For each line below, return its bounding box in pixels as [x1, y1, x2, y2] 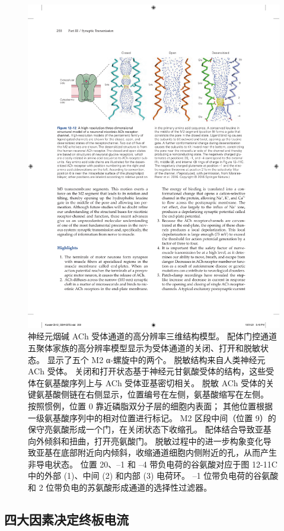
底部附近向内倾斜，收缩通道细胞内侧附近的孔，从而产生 [60, 446, 277, 459]
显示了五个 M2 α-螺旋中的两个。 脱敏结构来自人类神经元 [47, 353, 266, 365]
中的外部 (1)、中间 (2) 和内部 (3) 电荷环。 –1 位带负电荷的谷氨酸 [28, 469, 279, 482]
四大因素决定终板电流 [4, 510, 129, 529]
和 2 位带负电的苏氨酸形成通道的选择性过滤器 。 [28, 481, 212, 494]
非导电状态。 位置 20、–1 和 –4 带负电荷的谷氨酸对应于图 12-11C [28, 457, 277, 470]
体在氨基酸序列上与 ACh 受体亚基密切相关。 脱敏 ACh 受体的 [28, 376, 266, 389]
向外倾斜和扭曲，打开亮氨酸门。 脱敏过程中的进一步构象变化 [28, 434, 263, 447]
